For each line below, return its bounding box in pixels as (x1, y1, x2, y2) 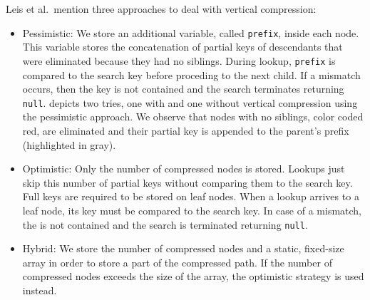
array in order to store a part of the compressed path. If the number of (22, 254, 332, 269)
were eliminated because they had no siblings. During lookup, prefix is (22, 53, 336, 68)
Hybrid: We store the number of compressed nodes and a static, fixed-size (22, 241, 344, 256)
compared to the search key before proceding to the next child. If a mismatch (22, 67, 361, 82)
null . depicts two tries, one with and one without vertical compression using (22, 95, 358, 110)
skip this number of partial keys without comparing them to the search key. (22, 175, 353, 190)
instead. (22, 282, 57, 297)
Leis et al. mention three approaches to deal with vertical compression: (6, 1, 317, 16)
